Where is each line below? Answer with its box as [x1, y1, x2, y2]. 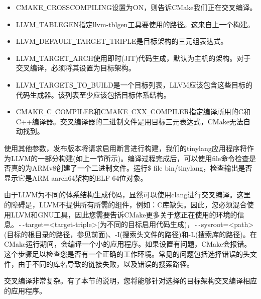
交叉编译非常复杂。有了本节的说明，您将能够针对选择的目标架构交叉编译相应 [4, 275, 257, 286]
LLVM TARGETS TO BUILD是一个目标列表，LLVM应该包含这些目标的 [16, 79, 253, 90]
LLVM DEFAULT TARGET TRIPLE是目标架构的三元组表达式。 [16, 36, 228, 46]
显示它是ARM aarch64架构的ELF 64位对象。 [4, 172, 148, 183]
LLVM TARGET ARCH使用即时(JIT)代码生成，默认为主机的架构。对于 [16, 52, 251, 63]
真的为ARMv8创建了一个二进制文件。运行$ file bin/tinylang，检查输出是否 [11, 163, 252, 173]
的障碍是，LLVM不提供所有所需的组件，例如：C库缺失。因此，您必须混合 [4, 199, 247, 209]
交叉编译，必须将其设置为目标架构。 [16, 62, 136, 73]
